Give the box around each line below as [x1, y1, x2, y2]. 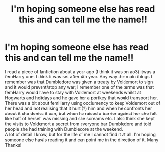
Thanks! [5, 142, 22, 148]
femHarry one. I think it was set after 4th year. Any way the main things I [5, 74, 152, 79]
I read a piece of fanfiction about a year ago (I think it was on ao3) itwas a [5, 68, 156, 75]
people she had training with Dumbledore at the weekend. [5, 126, 123, 132]
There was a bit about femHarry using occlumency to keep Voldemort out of [5, 100, 161, 106]
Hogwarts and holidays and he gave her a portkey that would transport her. [5, 95, 158, 101]
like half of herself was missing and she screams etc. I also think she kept [5, 115, 155, 121]
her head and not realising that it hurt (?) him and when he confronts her [5, 105, 152, 111]
